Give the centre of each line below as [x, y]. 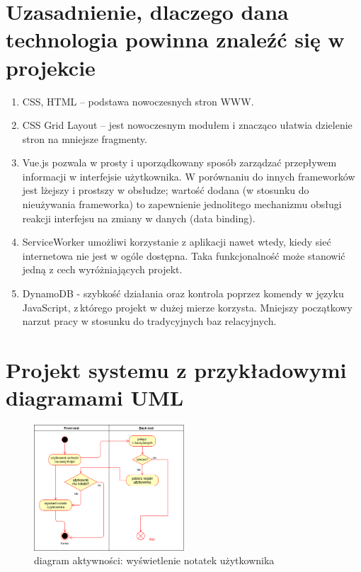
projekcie [51, 67]
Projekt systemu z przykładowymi [176, 370]
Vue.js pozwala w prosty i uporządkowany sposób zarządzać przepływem [179, 162]
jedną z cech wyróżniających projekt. [102, 269]
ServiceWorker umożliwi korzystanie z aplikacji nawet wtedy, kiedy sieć [177, 242]
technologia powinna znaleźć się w [175, 39]
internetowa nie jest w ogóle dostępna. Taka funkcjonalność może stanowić [184, 255]
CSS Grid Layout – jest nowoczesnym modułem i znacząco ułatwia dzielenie [187, 125]
